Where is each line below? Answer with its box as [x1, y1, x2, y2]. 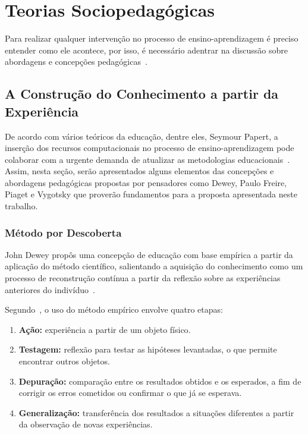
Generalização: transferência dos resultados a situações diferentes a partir [18, 406, 294, 419]
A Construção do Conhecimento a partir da [5, 84, 279, 103]
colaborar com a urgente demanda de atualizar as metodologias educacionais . [5, 153, 290, 165]
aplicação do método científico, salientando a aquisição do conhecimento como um [5, 260, 303, 272]
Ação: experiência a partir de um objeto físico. [18, 323, 191, 335]
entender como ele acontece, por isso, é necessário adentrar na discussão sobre [5, 43, 288, 56]
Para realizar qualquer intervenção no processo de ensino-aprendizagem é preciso [5, 32, 298, 45]
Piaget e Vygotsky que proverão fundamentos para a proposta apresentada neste [5, 188, 297, 200]
